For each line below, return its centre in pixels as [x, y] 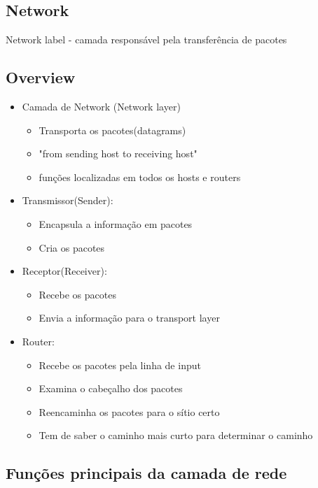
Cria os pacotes [72, 247]
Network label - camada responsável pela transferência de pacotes [146, 40]
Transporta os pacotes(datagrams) [112, 130]
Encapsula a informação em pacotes [116, 223]
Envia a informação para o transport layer [129, 318]
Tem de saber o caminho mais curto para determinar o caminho [176, 435]
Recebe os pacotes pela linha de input [120, 365]
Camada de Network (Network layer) [101, 106]
